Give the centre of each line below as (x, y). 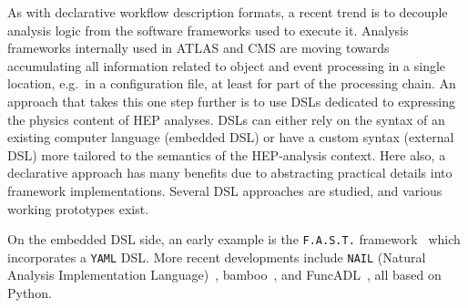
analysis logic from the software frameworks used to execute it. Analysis (208, 30)
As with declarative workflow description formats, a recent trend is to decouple (228, 12)
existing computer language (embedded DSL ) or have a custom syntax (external (231, 137)
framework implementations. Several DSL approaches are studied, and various (225, 190)
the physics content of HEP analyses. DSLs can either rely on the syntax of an (226, 119)
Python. (30, 293)
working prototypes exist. (78, 208)
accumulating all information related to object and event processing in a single (227, 65)
